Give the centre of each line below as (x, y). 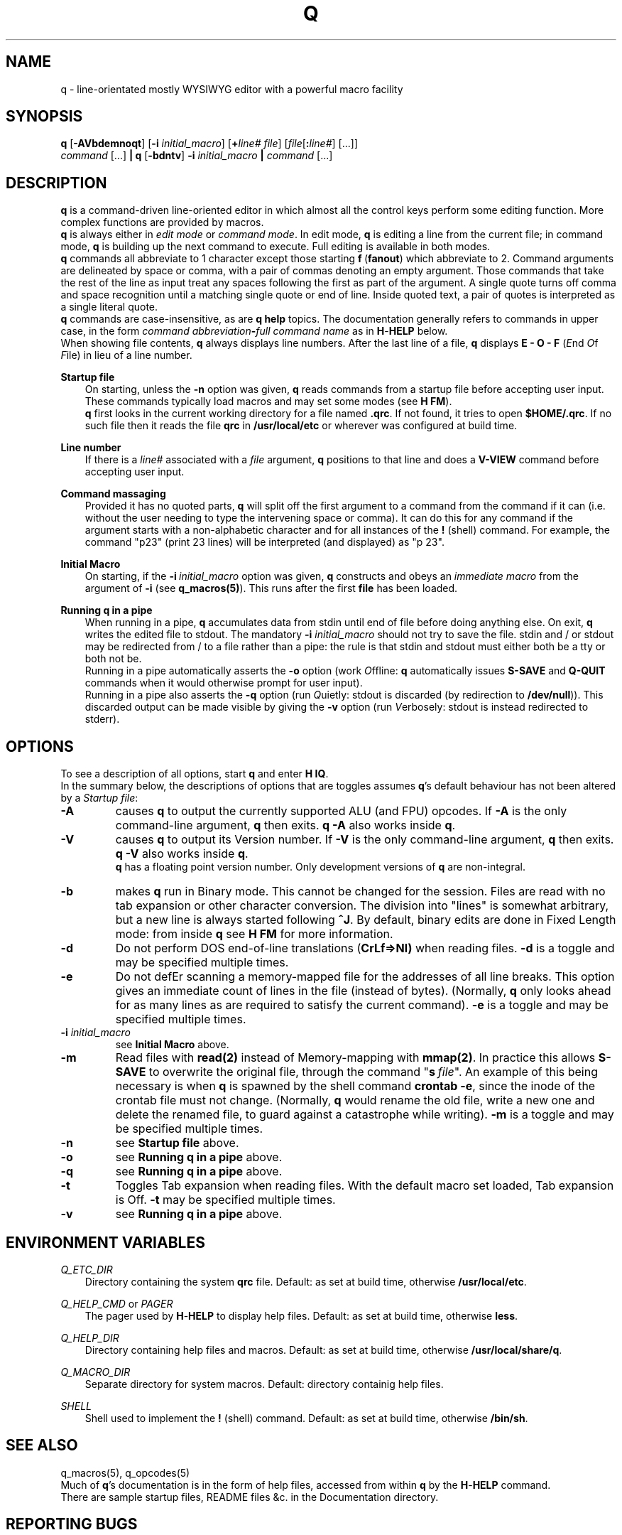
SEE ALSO (42, 1445)
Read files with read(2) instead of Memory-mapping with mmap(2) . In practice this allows (355, 1058)
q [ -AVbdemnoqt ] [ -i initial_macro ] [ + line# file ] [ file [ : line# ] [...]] (209, 144)
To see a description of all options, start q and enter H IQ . (195, 774)
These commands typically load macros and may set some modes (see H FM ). (268, 402)
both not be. (113, 659)
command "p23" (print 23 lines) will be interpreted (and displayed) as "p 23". (264, 542)
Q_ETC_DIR (87, 1269)
